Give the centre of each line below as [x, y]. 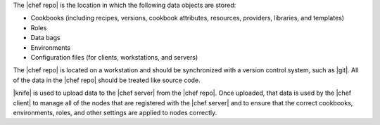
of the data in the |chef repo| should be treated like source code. [107, 80]
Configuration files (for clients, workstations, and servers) [114, 57]
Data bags [45, 38]
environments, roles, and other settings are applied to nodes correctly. [115, 112]
